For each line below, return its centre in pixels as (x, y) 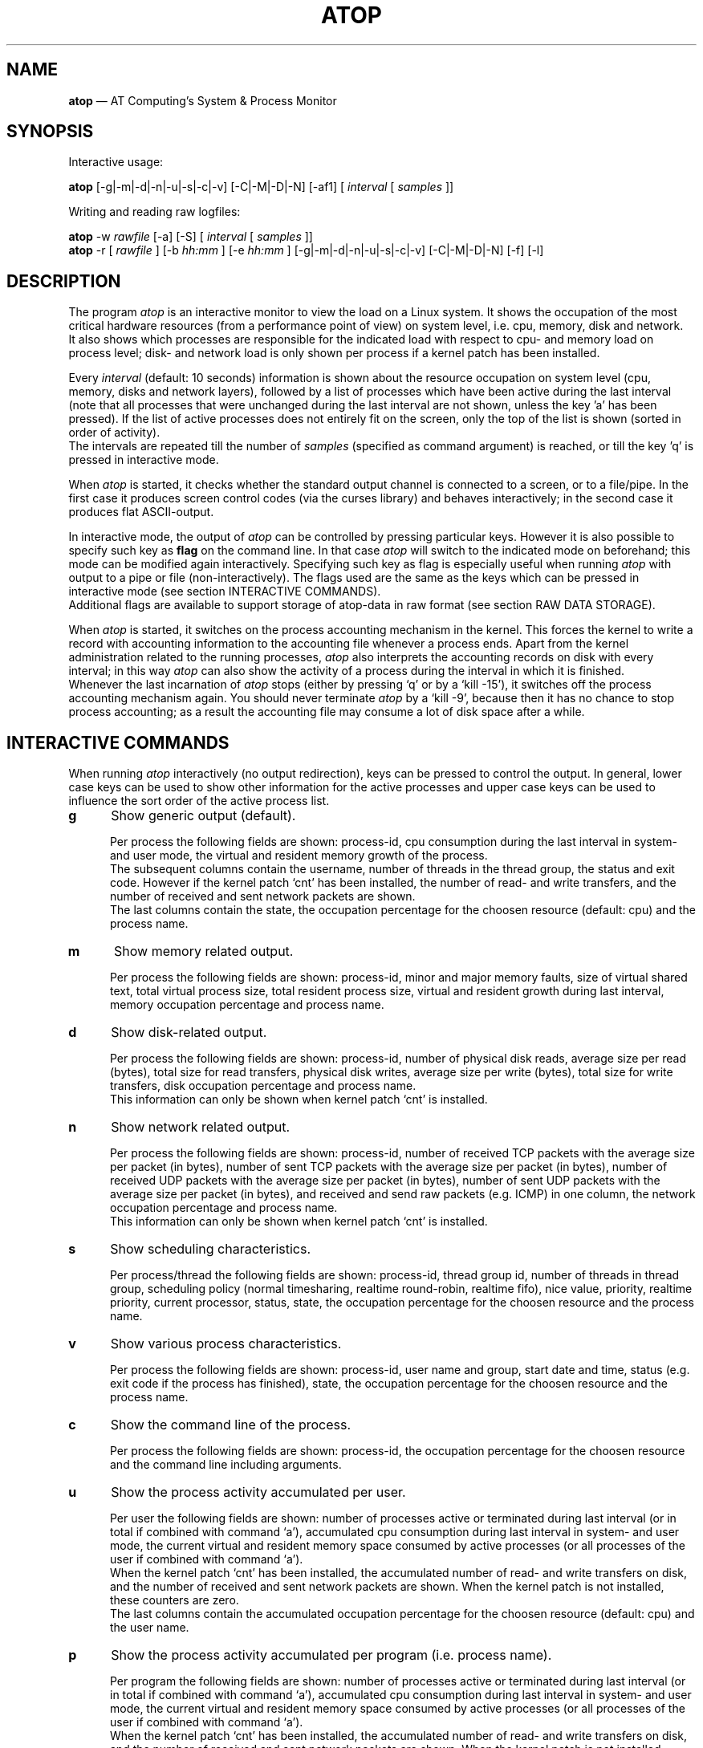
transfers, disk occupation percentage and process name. (263, 1086)
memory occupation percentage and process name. (247, 1005)
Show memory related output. (204, 951)
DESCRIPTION (64, 281)
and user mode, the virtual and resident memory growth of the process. (299, 856)
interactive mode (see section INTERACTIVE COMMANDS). (225, 591)
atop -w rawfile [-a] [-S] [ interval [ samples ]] (191, 237)
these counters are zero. (175, 1600)
